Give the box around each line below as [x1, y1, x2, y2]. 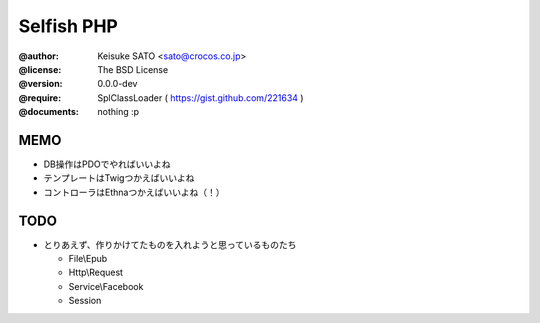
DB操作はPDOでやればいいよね [43, 158, 171, 170]
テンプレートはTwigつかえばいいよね [43, 172, 195, 184]
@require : [18, 91, 62, 104]
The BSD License [97, 63, 169, 75]
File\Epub [68, 253, 108, 265]
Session [68, 295, 102, 307]
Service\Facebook [68, 280, 144, 292]
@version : [18, 78, 64, 90]
